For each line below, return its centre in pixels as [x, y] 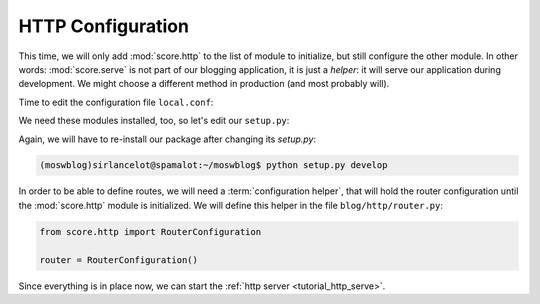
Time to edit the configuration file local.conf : [116, 102]
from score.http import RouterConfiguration [150, 231]
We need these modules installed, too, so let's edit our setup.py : [154, 121]
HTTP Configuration [104, 26]
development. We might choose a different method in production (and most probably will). [204, 84]
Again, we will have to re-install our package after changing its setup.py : [167, 139]
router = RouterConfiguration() [119, 259]
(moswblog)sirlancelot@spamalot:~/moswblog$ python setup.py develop [213, 165]
